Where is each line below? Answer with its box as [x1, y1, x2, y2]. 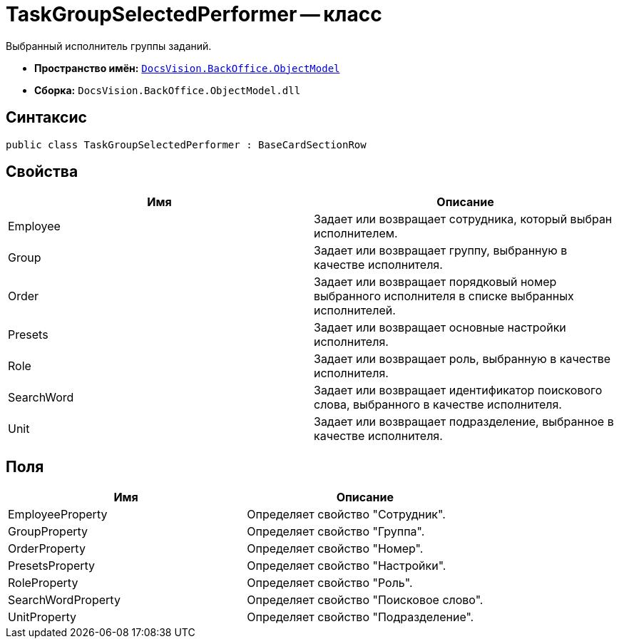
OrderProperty [8, 541, 86, 556]
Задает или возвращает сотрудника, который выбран [314, 212, 613, 227]
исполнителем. [314, 226, 398, 241]
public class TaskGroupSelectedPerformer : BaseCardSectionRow [6, 138, 367, 150]
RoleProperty [8, 576, 78, 591]
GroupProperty [8, 524, 88, 539]
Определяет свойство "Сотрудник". [247, 507, 446, 522]
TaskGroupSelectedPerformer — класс [6, 2, 382, 26]
